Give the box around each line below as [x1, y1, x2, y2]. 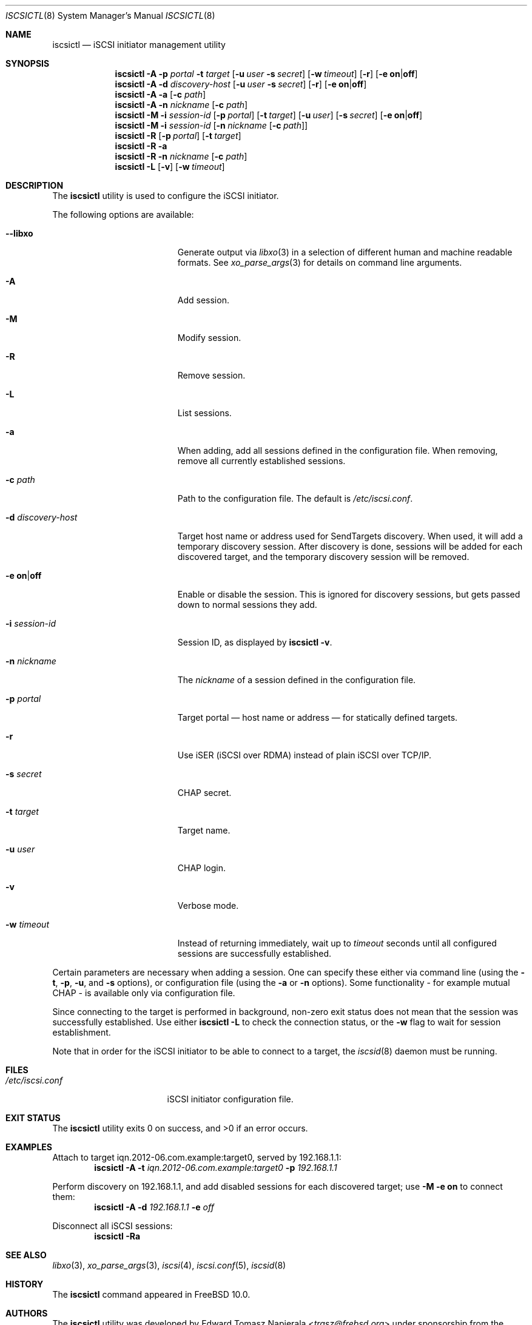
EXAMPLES [5, 1142, 52, 1152]
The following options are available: [52, 209, 194, 220]
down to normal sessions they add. [177, 599, 317, 610]
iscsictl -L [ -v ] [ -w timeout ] [115, 161, 225, 172]
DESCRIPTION [5, 180, 64, 190]
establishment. [52, 1027, 111, 1037]
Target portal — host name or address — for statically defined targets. [177, 712, 458, 723]
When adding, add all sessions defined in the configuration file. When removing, [177, 445, 498, 456]
